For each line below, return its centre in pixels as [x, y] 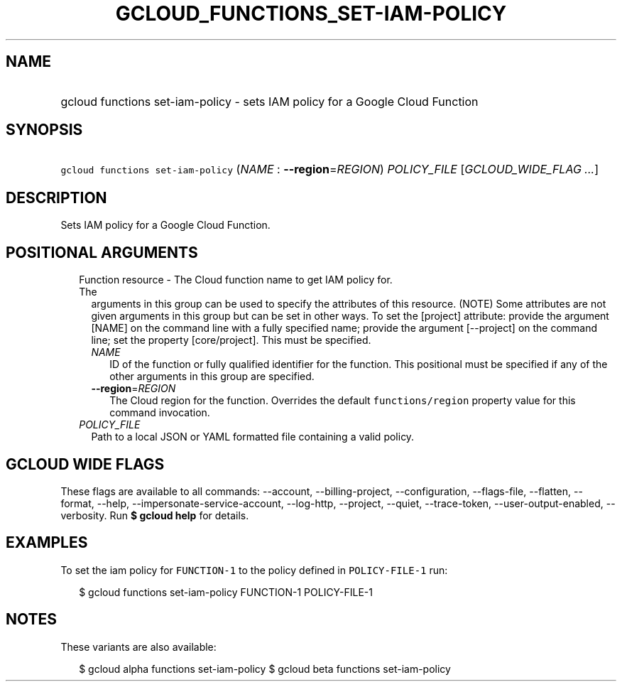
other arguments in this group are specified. [212, 377]
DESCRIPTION [56, 198]
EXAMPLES [47, 543]
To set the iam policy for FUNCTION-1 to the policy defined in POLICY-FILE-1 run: [254, 570]
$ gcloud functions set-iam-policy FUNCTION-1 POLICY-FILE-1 [226, 592]
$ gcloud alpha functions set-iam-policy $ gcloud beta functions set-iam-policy [265, 669]
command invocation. [160, 413]
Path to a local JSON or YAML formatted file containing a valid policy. [253, 437]
